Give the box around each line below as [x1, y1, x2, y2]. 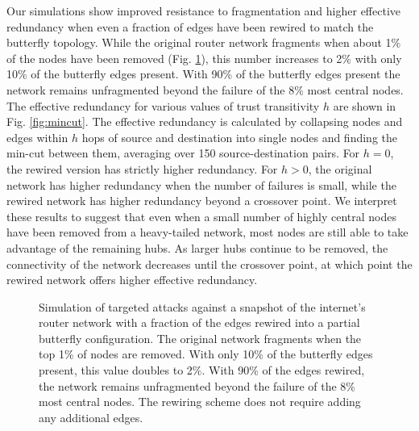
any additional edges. [39, 408, 143, 425]
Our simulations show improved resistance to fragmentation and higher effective [6, 2, 401, 19]
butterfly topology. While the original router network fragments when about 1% [6, 34, 401, 51]
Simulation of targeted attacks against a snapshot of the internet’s [39, 298, 366, 315]
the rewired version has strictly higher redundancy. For [6, 160, 278, 177]
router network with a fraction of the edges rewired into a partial [39, 314, 360, 331]
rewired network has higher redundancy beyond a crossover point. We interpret [6, 192, 397, 209]
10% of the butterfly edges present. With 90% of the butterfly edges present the [6, 65, 400, 82]
